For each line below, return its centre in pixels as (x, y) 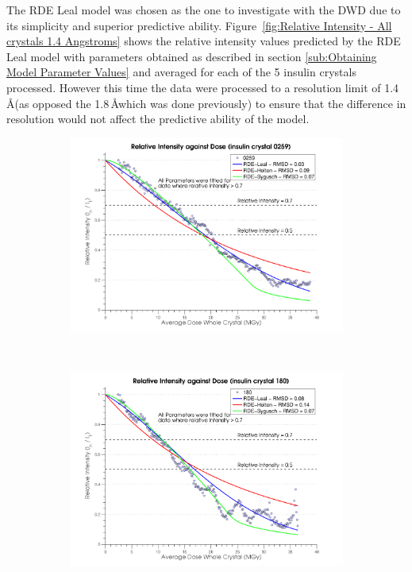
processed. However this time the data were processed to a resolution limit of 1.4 (203, 87)
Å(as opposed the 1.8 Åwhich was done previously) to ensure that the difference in (206, 103)
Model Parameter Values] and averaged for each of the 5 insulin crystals (181, 72)
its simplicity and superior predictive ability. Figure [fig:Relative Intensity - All (199, 25)
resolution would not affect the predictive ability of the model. (158, 119)
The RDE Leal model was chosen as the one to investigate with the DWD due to (204, 10)
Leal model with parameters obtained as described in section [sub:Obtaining (192, 56)
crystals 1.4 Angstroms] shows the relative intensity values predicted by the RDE (204, 41)
